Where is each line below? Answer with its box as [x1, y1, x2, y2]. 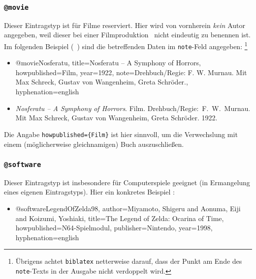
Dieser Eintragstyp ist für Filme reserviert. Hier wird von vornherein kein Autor [4, 20, 245, 30]
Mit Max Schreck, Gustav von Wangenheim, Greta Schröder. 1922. [15, 112, 218, 123]
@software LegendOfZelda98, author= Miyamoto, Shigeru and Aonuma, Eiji [15, 203, 241, 214]
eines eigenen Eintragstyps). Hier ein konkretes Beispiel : [4, 187, 175, 197]
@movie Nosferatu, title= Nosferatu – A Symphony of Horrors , [15, 57, 201, 68]
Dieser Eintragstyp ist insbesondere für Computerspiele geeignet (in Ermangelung [4, 177, 250, 187]
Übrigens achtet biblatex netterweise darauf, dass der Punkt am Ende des [15, 256, 242, 266]
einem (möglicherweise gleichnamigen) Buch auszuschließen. [4, 139, 184, 149]
